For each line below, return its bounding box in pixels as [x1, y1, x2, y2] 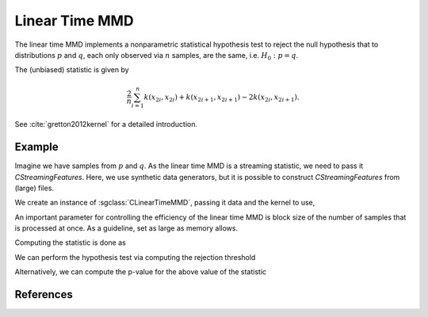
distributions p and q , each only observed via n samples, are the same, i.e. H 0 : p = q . [14, 50, 299, 62]
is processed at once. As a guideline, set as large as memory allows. [14, 223, 238, 233]
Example [14, 140, 59, 154]
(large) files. [14, 183, 55, 193]
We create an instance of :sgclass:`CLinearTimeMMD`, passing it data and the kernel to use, [14, 198, 315, 208]
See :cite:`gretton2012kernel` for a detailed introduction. [14, 120, 198, 129]
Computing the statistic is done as [14, 238, 126, 247]
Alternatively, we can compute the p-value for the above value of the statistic [14, 267, 267, 277]
